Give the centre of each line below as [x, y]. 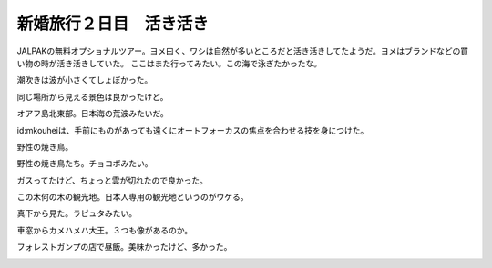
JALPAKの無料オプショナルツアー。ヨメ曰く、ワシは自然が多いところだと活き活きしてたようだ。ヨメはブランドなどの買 [243, 51]
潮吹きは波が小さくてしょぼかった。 [85, 80]
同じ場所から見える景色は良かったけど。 [92, 96]
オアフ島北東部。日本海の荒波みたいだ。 [92, 114]
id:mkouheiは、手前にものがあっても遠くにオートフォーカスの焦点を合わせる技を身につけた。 [193, 130]
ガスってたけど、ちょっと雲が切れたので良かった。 [113, 180]
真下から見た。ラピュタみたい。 [77, 213]
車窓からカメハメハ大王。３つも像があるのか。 [105, 230]
